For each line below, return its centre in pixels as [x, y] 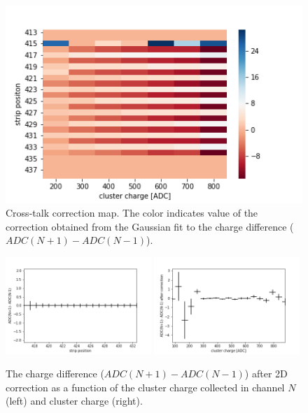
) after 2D [266, 374]
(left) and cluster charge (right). [74, 401]
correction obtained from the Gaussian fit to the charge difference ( [150, 226]
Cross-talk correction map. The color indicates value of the [132, 213]
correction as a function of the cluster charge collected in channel [145, 387]
